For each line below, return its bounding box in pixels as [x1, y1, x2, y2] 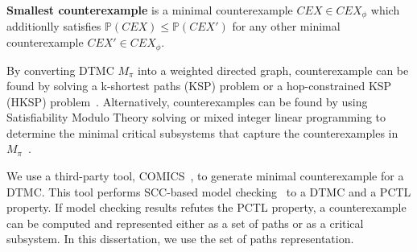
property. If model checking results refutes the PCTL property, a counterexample [6, 199, 407, 216]
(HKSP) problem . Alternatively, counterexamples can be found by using [6, 93, 368, 109]
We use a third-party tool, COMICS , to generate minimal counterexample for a [6, 167, 404, 184]
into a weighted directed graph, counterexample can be [138, 61, 409, 78]
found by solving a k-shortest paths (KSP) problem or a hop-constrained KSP [6, 77, 392, 94]
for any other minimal [232, 18, 341, 35]
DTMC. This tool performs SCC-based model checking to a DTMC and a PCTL [6, 183, 411, 200]
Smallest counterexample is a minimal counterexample [6, 2, 293, 18]
